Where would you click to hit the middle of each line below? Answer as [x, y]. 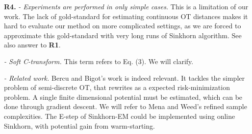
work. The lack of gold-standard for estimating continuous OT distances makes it [126, 16]
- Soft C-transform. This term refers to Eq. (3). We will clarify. [99, 61]
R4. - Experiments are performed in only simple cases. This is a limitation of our [126, 6]
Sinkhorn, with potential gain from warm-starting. [79, 125]
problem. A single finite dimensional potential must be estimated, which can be [123, 97]
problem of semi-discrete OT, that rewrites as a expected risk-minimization [117, 87]
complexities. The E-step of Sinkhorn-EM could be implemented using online [120, 116]
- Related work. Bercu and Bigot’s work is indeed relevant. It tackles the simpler [124, 78]
